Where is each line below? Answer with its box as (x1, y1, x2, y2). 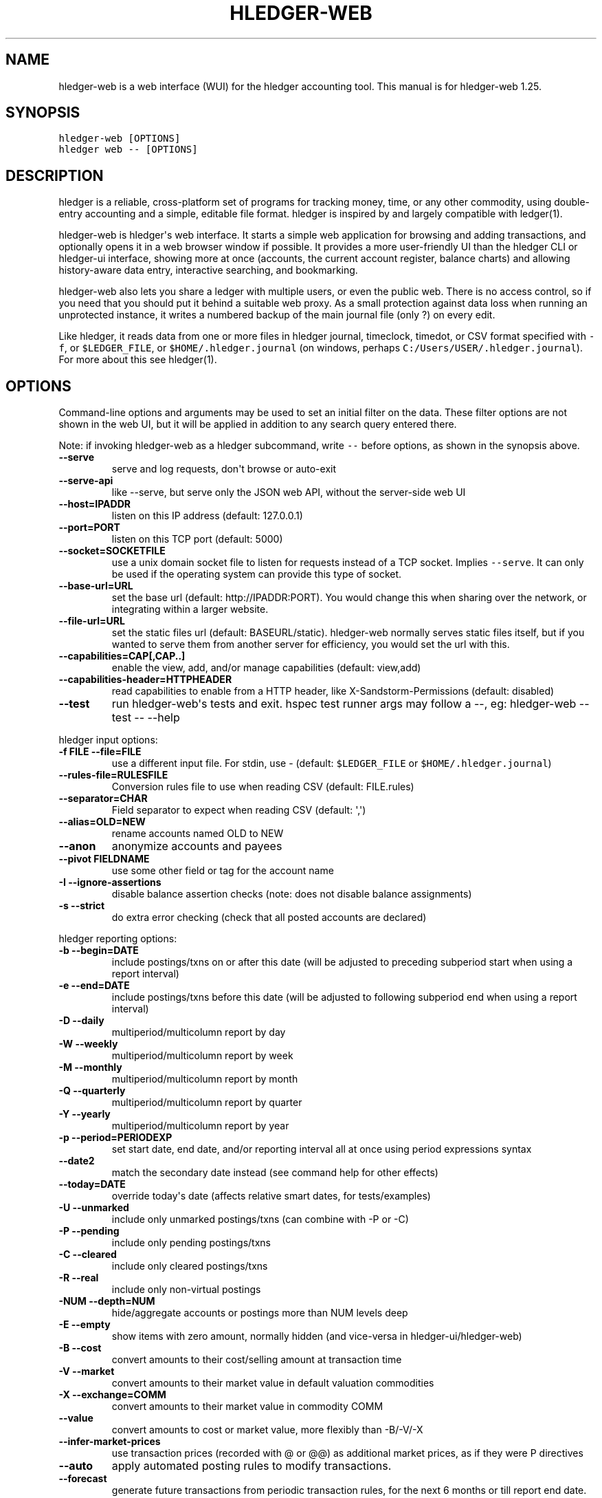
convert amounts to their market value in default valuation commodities (111, 1377, 434, 1389)
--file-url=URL (58, 615, 125, 627)
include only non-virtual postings (111, 1283, 261, 1296)
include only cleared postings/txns (111, 1260, 268, 1272)
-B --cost (58, 1342, 102, 1354)
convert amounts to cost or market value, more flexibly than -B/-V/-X (111, 1424, 423, 1436)
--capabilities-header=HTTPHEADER (58, 673, 232, 686)
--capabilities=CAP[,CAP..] (58, 650, 186, 662)
